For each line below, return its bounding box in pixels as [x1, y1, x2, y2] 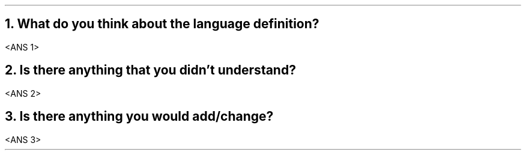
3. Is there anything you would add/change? [5, 109, 274, 124]
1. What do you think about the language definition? [5, 16, 319, 32]
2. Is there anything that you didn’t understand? [5, 62, 296, 78]
